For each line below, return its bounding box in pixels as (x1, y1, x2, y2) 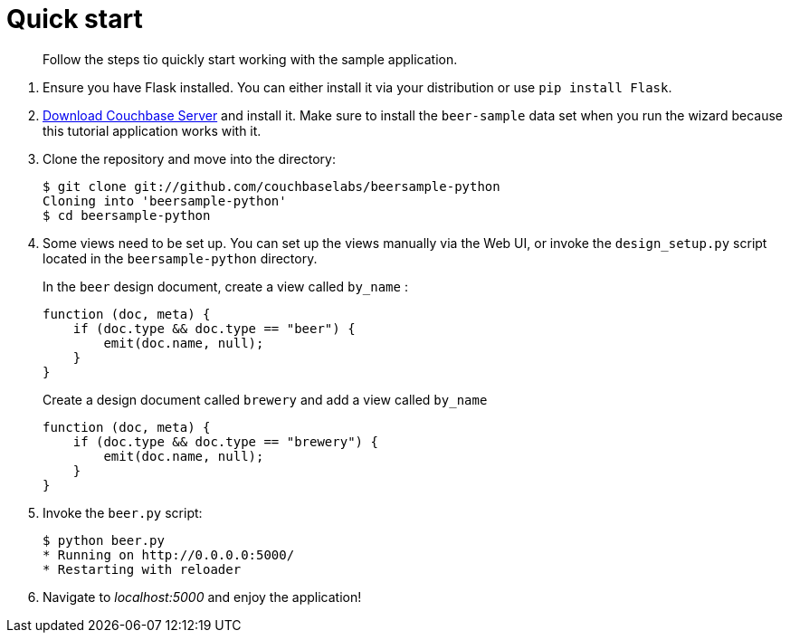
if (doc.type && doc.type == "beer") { (72, 320, 356, 336)
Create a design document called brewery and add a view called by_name (43, 391, 488, 407)
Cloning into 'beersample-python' (43, 193, 287, 208)
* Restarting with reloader (43, 561, 242, 577)
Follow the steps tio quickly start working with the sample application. (43, 51, 458, 67)
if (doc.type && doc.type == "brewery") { (72, 434, 378, 449)
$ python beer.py (43, 532, 165, 548)
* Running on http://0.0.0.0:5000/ (43, 547, 295, 562)
